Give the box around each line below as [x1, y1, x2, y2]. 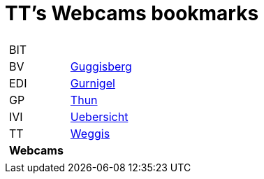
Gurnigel [70, 76, 115, 90]
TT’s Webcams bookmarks [5, 1, 259, 25]
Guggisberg [70, 59, 132, 73]
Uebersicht [70, 109, 129, 124]
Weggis [70, 126, 110, 141]
